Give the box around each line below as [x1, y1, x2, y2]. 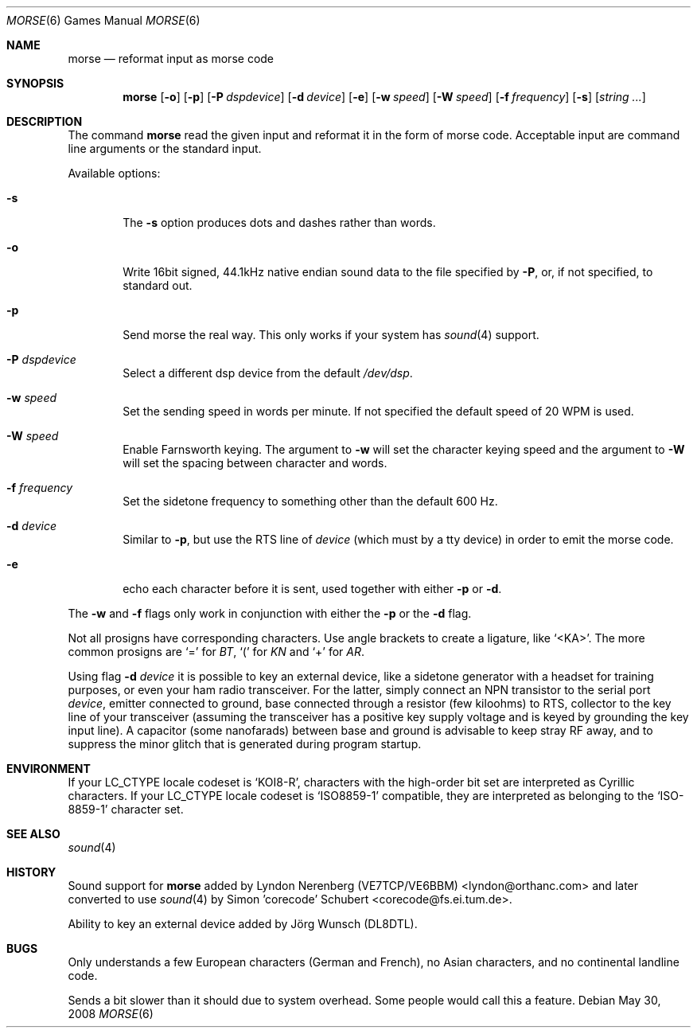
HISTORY [6, 865, 56, 879]
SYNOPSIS [6, 76, 64, 90]
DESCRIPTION [6, 115, 83, 128]
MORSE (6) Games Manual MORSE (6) [6, 14, 201, 27]
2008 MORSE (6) [68, 1007, 154, 1020]
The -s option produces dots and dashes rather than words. [123, 216, 436, 229]
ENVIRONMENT [6, 762, 91, 775]
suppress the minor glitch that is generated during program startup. [68, 737, 422, 751]
